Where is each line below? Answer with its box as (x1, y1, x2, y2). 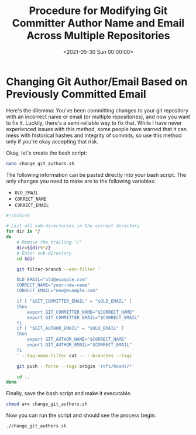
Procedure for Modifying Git (29, 4, 168, 18)
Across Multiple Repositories (26, 29, 170, 42)
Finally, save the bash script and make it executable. (6, 390, 132, 397)
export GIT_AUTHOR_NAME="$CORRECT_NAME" (27, 337, 127, 342)
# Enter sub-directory (16, 250, 72, 256)
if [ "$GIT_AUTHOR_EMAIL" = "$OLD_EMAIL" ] (16, 326, 125, 331)
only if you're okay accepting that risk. (6, 138, 99, 145)
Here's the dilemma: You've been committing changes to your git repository (6, 107, 189, 114)
